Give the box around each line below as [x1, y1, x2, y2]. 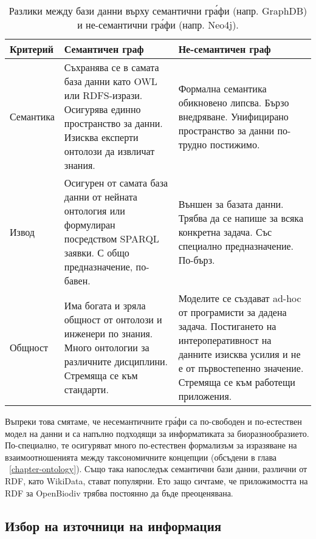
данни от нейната [64, 190, 137, 204]
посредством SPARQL [64, 232, 159, 245]
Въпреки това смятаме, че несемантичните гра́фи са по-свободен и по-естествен [5, 415, 302, 427]
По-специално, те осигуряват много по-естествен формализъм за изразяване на [5, 439, 297, 451]
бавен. [64, 273, 91, 287]
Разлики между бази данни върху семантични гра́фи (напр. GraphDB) [9, 4, 307, 18]
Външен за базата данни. [178, 196, 284, 211]
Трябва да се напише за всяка [178, 210, 304, 225]
